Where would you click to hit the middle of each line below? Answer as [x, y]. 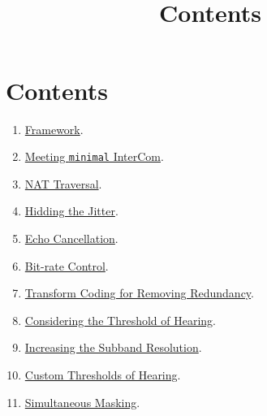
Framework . [54, 129]
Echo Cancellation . [71, 238]
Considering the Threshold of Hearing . [120, 320]
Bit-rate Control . [67, 265]
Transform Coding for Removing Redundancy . [139, 293]
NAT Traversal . [63, 183]
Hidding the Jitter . [71, 211]
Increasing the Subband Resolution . [113, 347]
